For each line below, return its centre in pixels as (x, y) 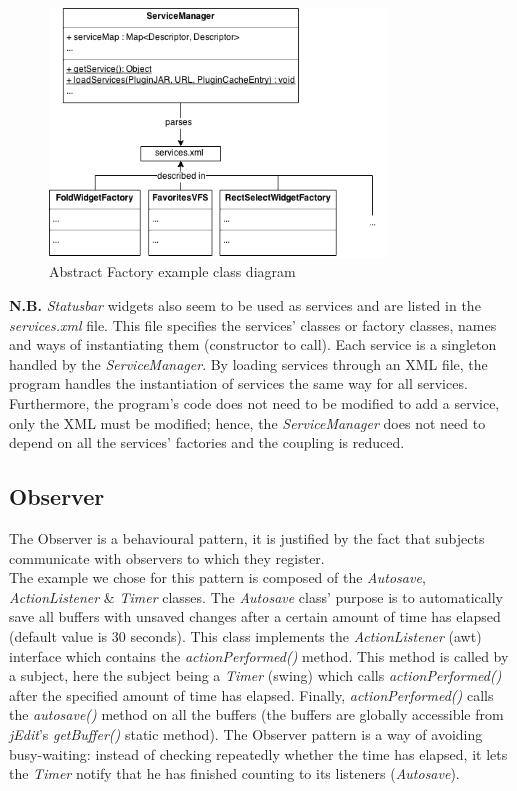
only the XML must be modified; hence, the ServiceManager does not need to (247, 422)
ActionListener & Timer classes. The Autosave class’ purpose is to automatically (256, 596)
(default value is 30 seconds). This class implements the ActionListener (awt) (245, 635)
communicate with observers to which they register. (167, 557)
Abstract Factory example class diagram (172, 271)
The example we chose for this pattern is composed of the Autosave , (217, 577)
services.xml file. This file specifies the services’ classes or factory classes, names (253, 324)
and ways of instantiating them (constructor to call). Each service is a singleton (253, 344)
